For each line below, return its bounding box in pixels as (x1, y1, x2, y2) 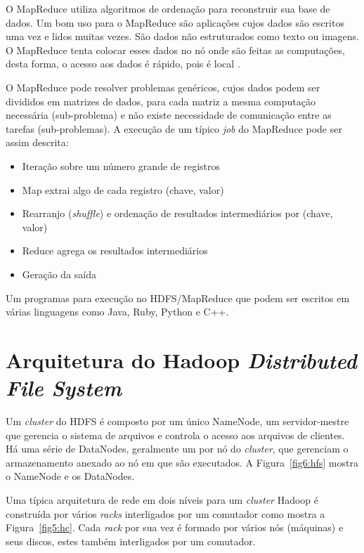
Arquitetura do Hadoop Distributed (6, 345, 357, 375)
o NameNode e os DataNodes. (6, 469, 135, 483)
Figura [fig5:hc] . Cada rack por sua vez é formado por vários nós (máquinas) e (6, 520, 344, 535)
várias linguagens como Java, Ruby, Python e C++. (6, 304, 229, 319)
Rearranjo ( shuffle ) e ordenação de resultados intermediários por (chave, (22, 206, 333, 221)
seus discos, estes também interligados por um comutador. (6, 533, 256, 548)
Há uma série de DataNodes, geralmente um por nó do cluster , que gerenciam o (6, 441, 349, 456)
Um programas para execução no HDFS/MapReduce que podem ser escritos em (6, 290, 350, 305)
